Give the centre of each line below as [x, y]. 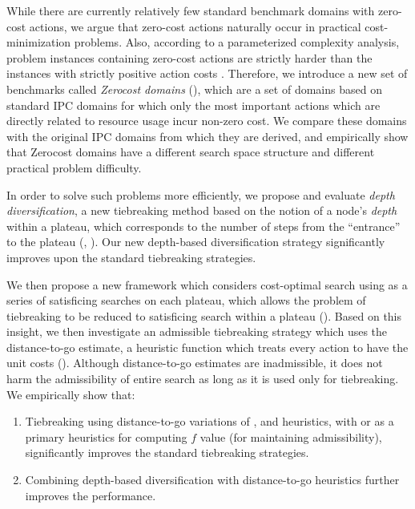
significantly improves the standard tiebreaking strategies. [167, 452]
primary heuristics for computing [106, 436]
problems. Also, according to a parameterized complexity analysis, [237, 42]
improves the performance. [91, 495]
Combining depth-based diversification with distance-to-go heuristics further [212, 480]
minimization [39, 42]
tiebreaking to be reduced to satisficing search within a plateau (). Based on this [204, 315]
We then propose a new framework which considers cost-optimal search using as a [207, 284]
